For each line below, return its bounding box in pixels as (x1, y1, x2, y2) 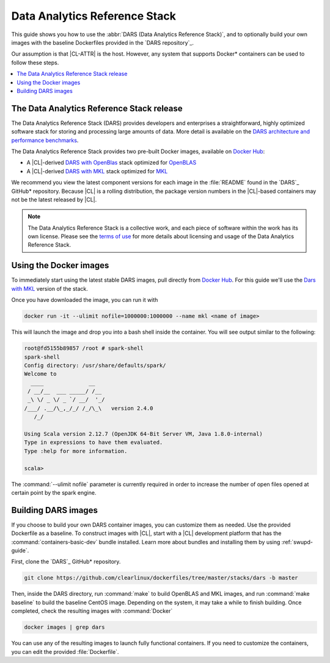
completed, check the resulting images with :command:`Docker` (11, 607, 173, 615)
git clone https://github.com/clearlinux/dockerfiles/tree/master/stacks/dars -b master (24, 574, 299, 582)
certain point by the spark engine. (11, 489, 97, 496)
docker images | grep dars (24, 624, 105, 631)
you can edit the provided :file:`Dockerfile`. (11, 648, 119, 655)
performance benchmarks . (11, 137, 79, 144)
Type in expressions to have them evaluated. (24, 439, 163, 446)
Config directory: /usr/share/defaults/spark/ (24, 362, 166, 369)
